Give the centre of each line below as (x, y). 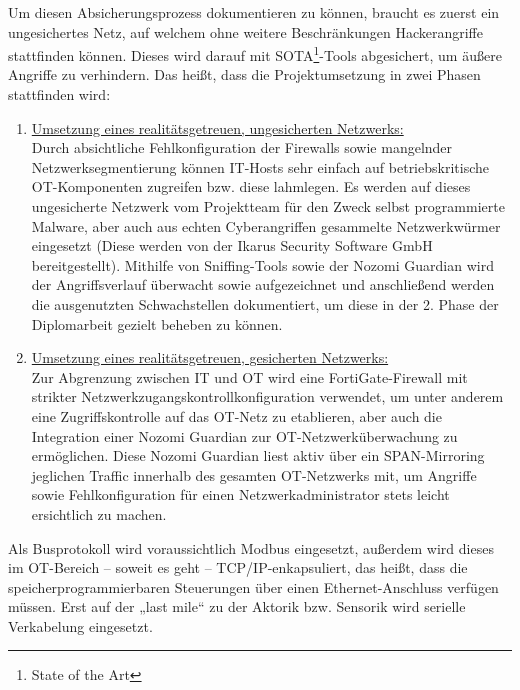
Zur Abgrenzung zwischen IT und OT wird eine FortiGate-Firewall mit (249, 376)
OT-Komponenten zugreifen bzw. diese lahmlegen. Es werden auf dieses (251, 186)
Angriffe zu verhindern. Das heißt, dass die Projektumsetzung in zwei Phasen (244, 74)
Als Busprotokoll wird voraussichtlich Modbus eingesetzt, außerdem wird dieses (251, 547)
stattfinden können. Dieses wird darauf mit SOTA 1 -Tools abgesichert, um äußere (255, 53)
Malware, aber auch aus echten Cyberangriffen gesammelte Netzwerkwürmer (266, 225)
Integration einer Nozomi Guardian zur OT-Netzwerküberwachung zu (244, 435)
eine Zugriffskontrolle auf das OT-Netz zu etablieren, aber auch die (236, 415)
